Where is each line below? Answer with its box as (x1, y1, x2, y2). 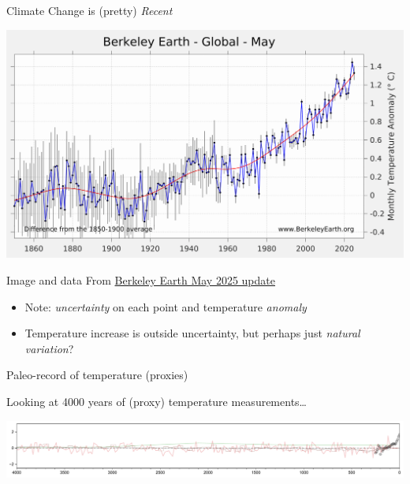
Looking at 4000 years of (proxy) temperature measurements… (6, 393, 307, 410)
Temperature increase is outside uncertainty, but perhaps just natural (24, 325, 360, 341)
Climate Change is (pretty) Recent (6, 2, 173, 18)
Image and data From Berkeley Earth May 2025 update (6, 272, 275, 289)
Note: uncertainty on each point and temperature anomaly (24, 298, 307, 315)
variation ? (24, 340, 74, 356)
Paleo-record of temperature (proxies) (6, 367, 188, 383)
